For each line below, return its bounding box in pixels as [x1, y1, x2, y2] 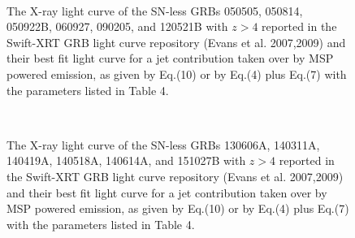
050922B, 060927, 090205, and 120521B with [6, 18, 228, 35]
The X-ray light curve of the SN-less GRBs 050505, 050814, [6, 2, 303, 19]
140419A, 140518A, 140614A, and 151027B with [6, 152, 246, 169]
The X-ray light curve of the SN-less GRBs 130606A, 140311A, [6, 136, 320, 153]
